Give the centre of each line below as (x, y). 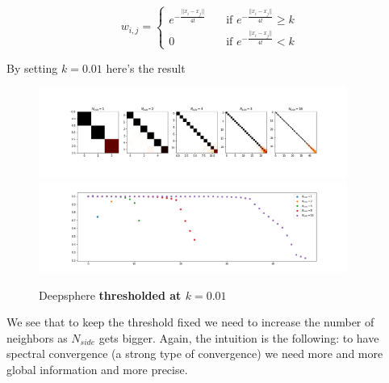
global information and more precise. (97, 370)
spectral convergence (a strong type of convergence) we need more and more (195, 354)
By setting (32, 67)
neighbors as (37, 337)
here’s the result (146, 67)
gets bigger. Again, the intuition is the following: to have (239, 337)
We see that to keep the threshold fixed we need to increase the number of (190, 322)
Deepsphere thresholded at (110, 295)
